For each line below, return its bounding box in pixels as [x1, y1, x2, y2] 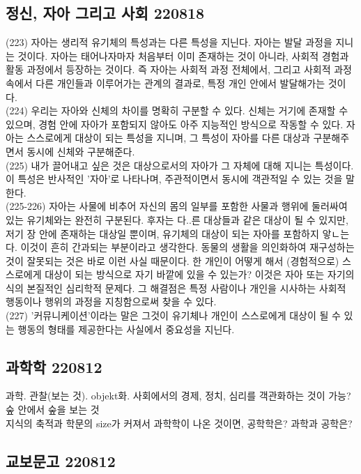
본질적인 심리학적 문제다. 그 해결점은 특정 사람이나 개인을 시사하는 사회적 [26, 280, 346, 295]
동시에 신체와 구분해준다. [26, 144, 135, 158]
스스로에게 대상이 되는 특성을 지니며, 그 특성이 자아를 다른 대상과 [26, 130, 310, 145]
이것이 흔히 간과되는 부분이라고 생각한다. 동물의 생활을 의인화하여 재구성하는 [20, 240, 355, 254]
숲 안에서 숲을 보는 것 [6, 402, 100, 417]
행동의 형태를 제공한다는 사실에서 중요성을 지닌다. [17, 321, 235, 336]
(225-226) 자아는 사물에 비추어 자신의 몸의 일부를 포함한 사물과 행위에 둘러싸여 [6, 199, 348, 213]
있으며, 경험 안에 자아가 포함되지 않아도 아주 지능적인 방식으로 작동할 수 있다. [6, 116, 344, 131]
